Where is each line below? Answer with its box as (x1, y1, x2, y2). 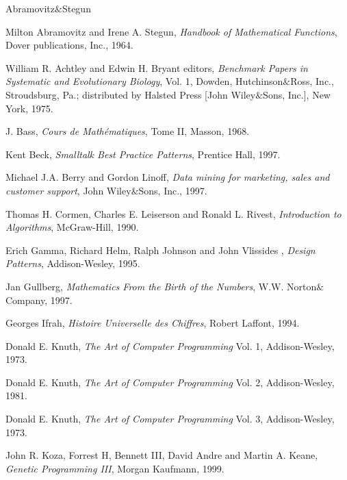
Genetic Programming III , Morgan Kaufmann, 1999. (5, 461, 224, 475)
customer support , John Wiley (5, 183, 131, 197)
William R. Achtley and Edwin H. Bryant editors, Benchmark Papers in (5, 60, 308, 75)
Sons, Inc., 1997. (138, 183, 207, 197)
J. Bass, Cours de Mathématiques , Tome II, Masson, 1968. (5, 124, 250, 138)
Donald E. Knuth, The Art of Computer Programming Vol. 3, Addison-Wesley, (5, 412, 335, 426)
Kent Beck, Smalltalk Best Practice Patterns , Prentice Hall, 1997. (5, 147, 281, 161)
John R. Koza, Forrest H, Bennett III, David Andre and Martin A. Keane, (5, 448, 318, 462)
